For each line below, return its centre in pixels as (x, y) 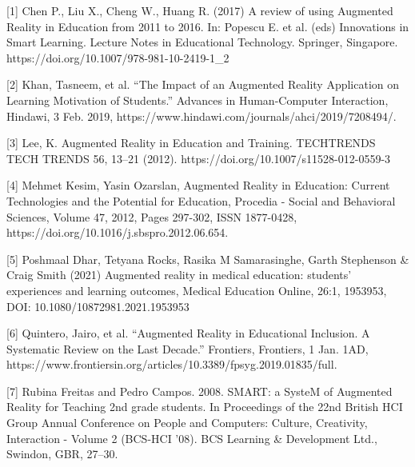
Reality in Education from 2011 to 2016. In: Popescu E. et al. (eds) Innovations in (208, 26)
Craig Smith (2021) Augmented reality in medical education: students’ (179, 275)
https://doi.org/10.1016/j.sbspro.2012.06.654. (118, 232)
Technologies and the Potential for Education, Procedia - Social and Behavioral (201, 200)
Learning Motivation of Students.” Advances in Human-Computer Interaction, (198, 100)
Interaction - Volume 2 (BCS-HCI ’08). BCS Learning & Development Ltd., (192, 438)
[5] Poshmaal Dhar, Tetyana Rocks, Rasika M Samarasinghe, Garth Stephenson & (208, 259)
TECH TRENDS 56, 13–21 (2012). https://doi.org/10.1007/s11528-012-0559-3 (199, 158)
